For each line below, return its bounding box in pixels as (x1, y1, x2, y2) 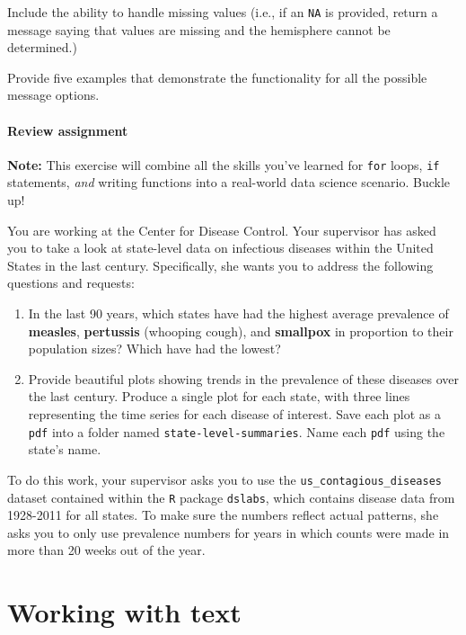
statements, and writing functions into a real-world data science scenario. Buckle (7, 173, 451, 192)
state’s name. (28, 440, 101, 459)
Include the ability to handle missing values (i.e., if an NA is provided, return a (7, 3, 438, 21)
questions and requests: (7, 273, 135, 292)
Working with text (7, 594, 242, 631)
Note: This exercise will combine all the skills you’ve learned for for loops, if (7, 155, 440, 174)
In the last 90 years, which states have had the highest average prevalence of (28, 304, 449, 323)
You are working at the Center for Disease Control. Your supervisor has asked (7, 220, 436, 239)
